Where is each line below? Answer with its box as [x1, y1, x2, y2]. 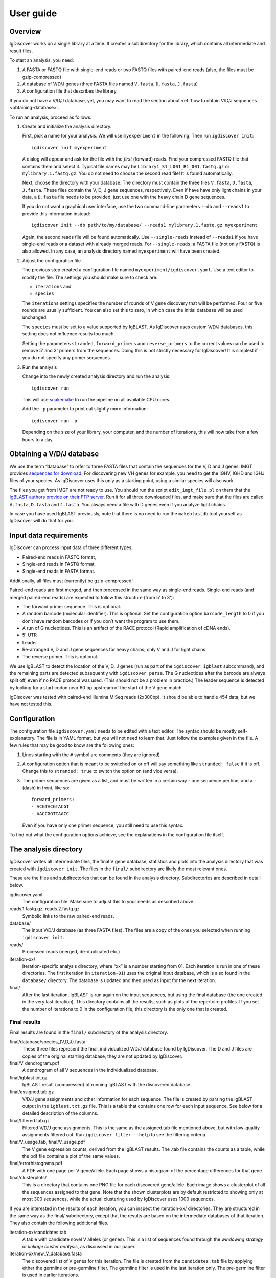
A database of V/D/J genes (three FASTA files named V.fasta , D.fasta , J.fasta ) [22, 81, 198, 87]
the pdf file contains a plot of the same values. [22, 1153, 120, 1159]
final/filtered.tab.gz [9, 1117, 50, 1124]
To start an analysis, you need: [9, 57, 74, 63]
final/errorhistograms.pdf [9, 1160, 63, 1167]
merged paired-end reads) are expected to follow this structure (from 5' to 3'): [9, 594, 174, 600]
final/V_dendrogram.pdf [9, 1060, 60, 1066]
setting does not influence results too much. [22, 331, 115, 337]
